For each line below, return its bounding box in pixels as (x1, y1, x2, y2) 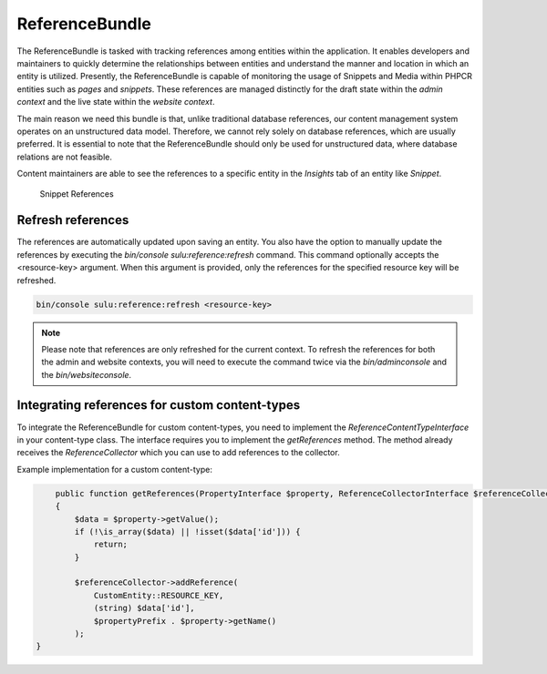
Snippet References (39, 189, 114, 199)
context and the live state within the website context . (16, 97, 215, 107)
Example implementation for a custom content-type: (16, 464, 213, 475)
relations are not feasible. (16, 151, 113, 162)
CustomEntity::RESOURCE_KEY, (93, 590, 224, 600)
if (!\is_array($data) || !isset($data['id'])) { (74, 526, 301, 536)
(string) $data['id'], (93, 603, 195, 614)
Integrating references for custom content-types (16, 397, 301, 414)
